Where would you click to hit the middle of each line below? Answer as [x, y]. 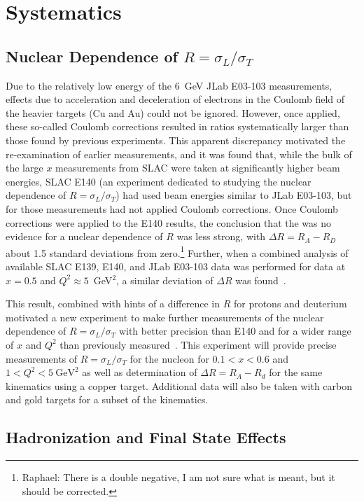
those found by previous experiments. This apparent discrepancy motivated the [176, 140]
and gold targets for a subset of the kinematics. [107, 399]
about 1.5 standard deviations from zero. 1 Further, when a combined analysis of [177, 251]
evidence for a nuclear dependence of [84, 236]
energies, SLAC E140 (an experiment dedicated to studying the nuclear [159, 181]
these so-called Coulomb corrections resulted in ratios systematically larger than [177, 126]
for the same [296, 372]
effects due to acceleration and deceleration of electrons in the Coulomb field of [175, 99]
